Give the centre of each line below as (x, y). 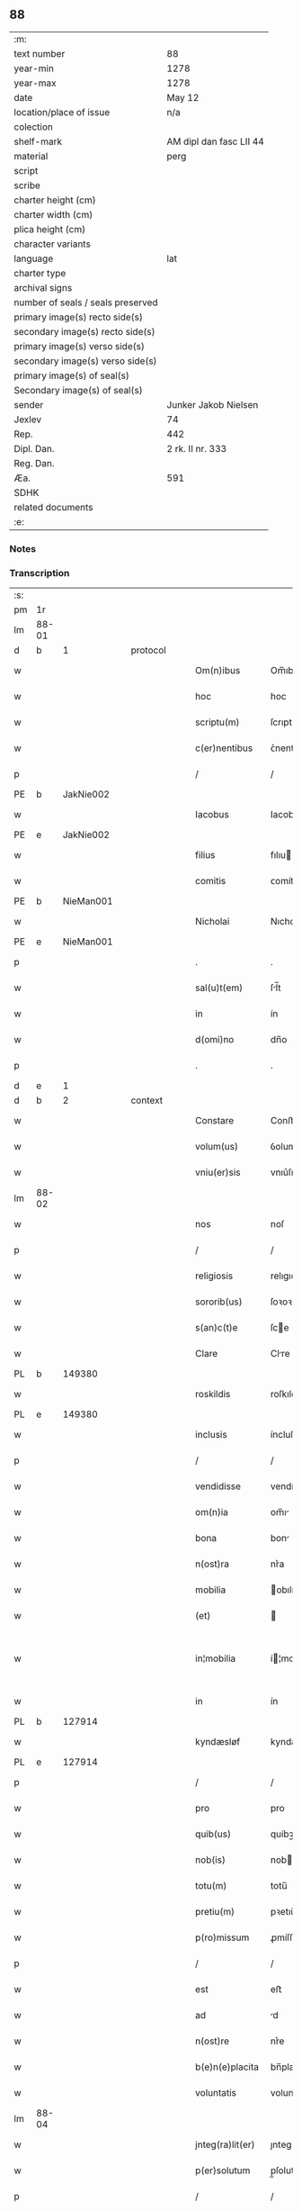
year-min (34, 68)
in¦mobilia (215, 1658)
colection (34, 127)
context (147, 1100)
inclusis (211, 1435)
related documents (53, 507)
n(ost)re (212, 2041)
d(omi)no (214, 1040)
